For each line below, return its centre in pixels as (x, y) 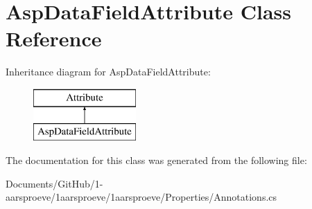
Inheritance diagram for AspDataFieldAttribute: (108, 72)
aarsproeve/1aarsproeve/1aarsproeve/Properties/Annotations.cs (141, 197)
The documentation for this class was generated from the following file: (156, 160)
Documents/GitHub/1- (54, 183)
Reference (54, 38)
